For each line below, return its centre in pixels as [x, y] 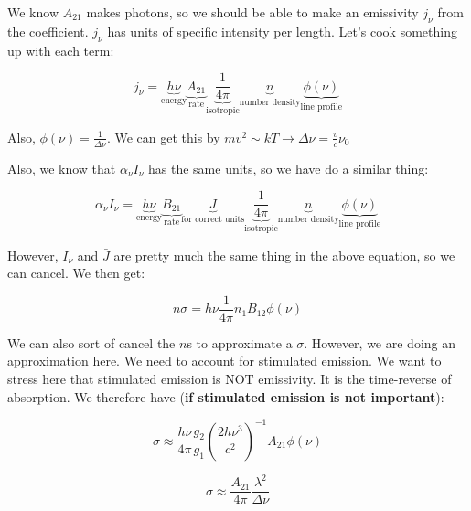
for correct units [213, 220]
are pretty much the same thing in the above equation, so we [284, 255]
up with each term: [61, 50]
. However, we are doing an [380, 342]
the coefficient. [48, 31]
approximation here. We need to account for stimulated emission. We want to [225, 361]
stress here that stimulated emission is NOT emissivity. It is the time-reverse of [230, 379]
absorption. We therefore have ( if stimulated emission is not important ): [226, 396]
